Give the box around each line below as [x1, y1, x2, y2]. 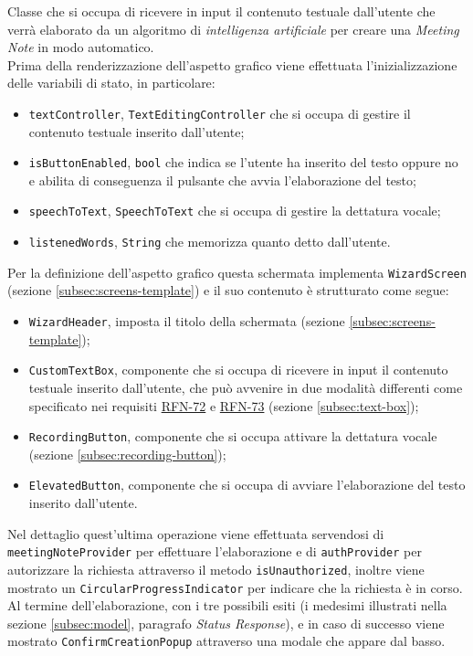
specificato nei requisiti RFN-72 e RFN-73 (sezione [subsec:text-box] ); [28, 396, 419, 415]
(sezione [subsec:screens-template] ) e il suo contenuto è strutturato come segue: [7, 280, 449, 300]
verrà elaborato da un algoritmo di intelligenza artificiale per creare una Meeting [7, 19, 459, 38]
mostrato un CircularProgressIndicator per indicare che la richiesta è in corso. [7, 577, 463, 597]
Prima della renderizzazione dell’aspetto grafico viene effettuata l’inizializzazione [7, 55, 457, 74]
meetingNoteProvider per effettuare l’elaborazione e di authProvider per [7, 542, 422, 561]
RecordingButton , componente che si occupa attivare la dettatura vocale [28, 427, 437, 446]
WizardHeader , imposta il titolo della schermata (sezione [28, 312, 345, 331]
